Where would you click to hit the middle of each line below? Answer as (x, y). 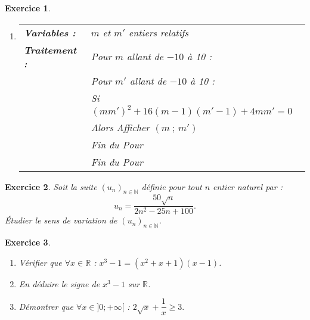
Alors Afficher (120, 127)
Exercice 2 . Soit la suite (51, 186)
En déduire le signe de (59, 283)
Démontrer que (46, 306)
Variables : (49, 32)
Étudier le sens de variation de (61, 220)
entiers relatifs (159, 32)
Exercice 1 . (28, 8)
